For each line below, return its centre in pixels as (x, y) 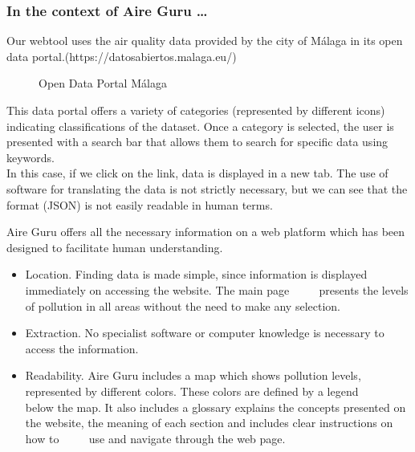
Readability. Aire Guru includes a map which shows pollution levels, (193, 375)
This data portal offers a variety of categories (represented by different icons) (196, 110)
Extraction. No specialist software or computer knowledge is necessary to (205, 333)
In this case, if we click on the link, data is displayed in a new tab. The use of (197, 173)
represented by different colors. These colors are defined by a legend (192, 391)
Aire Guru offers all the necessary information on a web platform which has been (206, 232)
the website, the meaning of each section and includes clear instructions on (209, 423)
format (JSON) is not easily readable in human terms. (140, 204)
